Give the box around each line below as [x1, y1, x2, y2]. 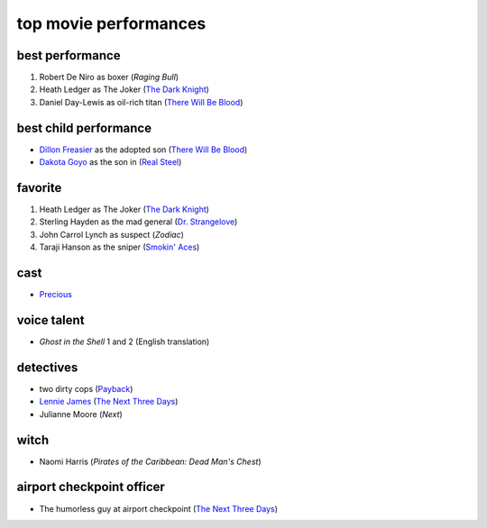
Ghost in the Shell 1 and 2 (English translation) [39, 336, 210, 347]
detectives [16, 360, 78, 375]
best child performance [16, 120, 152, 135]
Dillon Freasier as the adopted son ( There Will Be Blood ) [39, 144, 248, 155]
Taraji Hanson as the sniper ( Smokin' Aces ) [39, 241, 200, 252]
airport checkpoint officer [16, 479, 166, 495]
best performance [16, 48, 121, 63]
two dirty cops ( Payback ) [39, 383, 133, 394]
